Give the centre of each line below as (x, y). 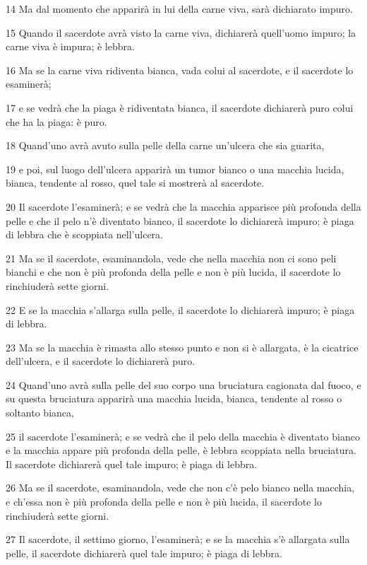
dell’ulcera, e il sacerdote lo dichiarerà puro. (101, 361)
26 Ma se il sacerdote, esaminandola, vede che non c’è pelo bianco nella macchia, (180, 488)
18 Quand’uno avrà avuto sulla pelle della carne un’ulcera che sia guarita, (165, 145)
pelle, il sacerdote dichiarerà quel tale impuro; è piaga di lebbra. (144, 553)
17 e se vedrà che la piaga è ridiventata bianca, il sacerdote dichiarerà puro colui (180, 107)
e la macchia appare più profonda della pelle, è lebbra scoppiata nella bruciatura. (181, 450)
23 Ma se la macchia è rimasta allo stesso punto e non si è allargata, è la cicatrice (182, 347)
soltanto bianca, (40, 413)
